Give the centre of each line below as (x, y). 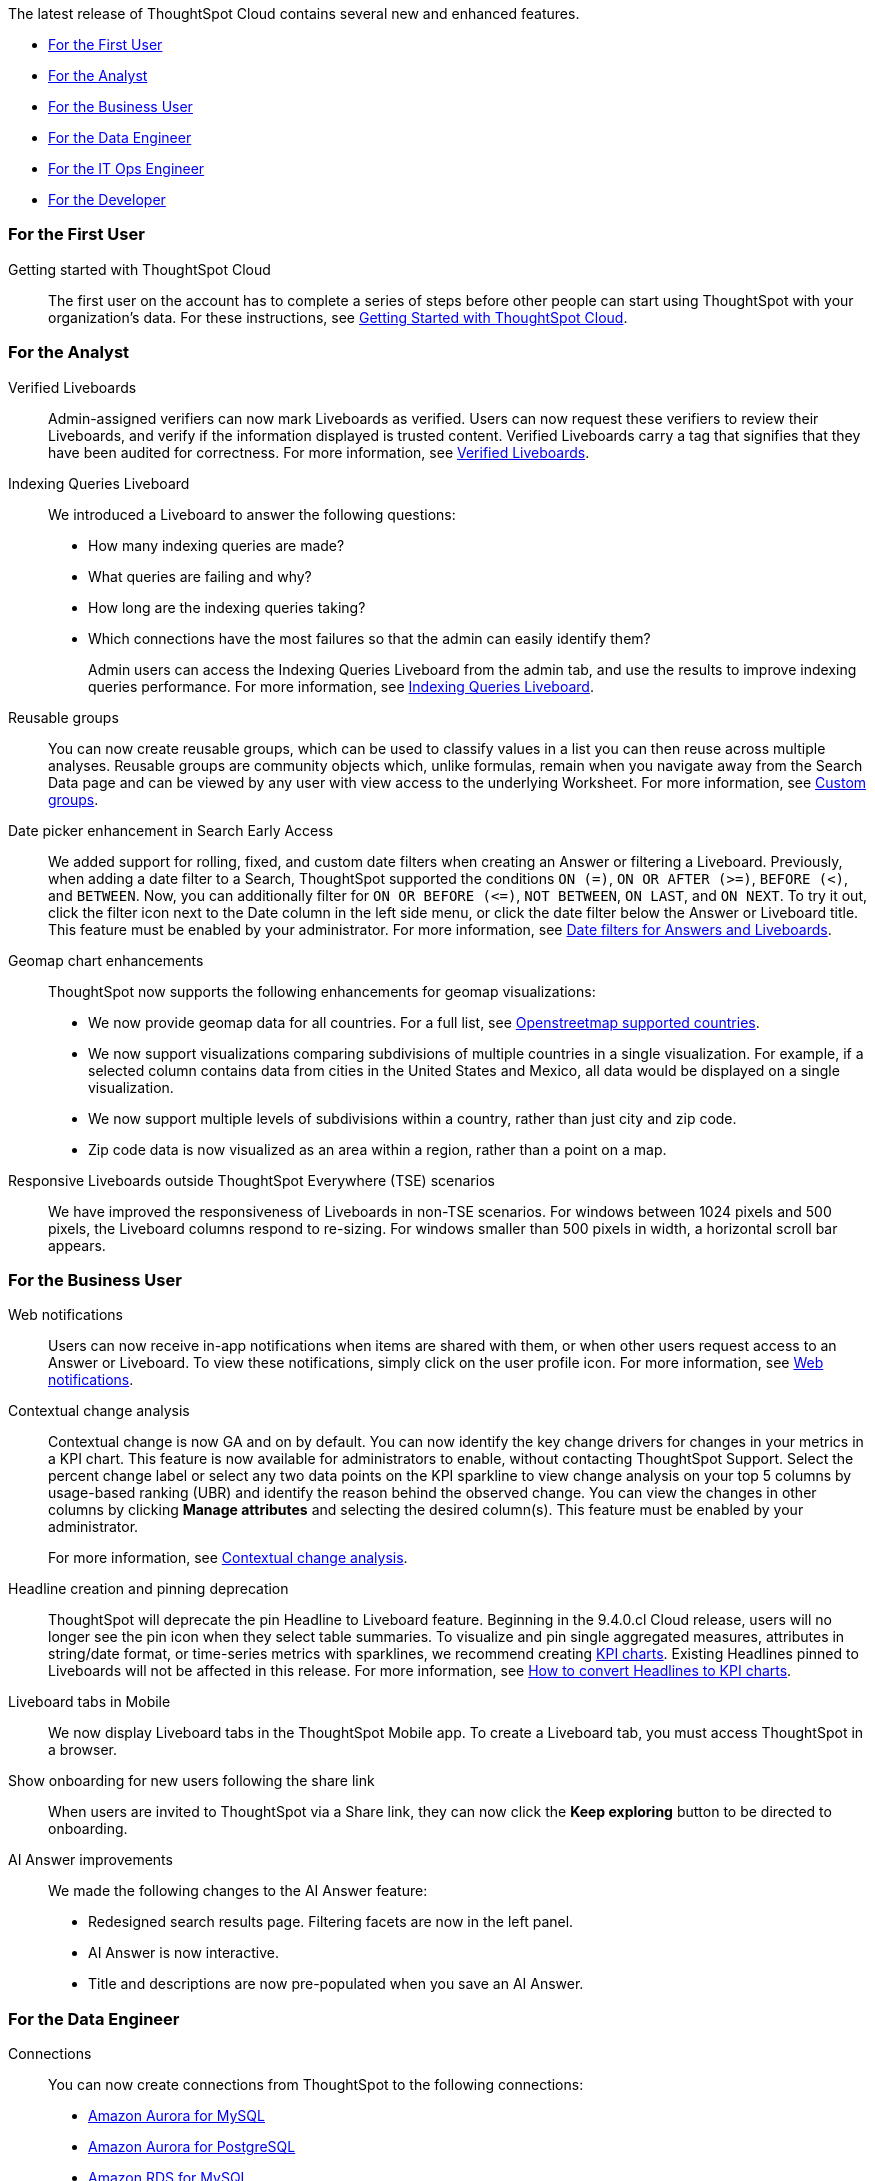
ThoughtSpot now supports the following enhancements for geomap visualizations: (322, 991)
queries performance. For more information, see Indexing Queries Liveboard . (341, 686)
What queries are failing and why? (200, 576)
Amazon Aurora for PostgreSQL (192, 2146)
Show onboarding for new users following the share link (191, 1781)
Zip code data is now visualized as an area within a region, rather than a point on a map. (377, 1149)
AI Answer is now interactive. (183, 1953)
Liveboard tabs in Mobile (89, 1702)
